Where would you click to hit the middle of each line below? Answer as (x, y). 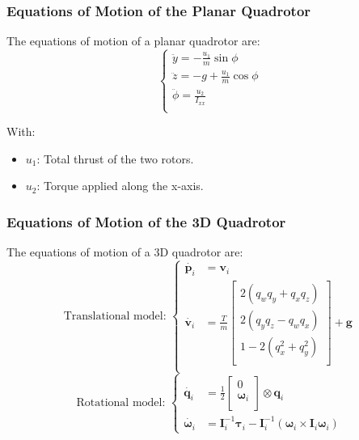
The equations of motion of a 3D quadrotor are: (125, 252)
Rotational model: (121, 402)
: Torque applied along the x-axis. (120, 186)
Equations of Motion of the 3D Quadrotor (146, 221)
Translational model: (115, 316)
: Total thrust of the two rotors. (115, 158)
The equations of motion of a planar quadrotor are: (133, 41)
